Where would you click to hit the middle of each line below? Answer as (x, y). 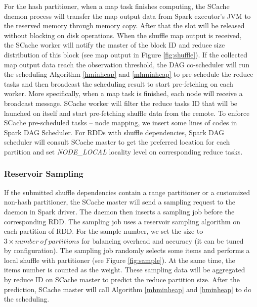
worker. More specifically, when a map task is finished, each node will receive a (123, 93)
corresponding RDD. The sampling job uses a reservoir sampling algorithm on (122, 221)
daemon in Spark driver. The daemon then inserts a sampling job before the (119, 211)
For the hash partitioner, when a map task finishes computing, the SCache (117, 6)
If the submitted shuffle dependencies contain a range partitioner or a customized (127, 192)
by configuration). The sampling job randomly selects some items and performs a (127, 250)
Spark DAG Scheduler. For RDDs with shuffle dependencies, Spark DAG (114, 132)
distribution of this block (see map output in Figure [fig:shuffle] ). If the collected (126, 54)
